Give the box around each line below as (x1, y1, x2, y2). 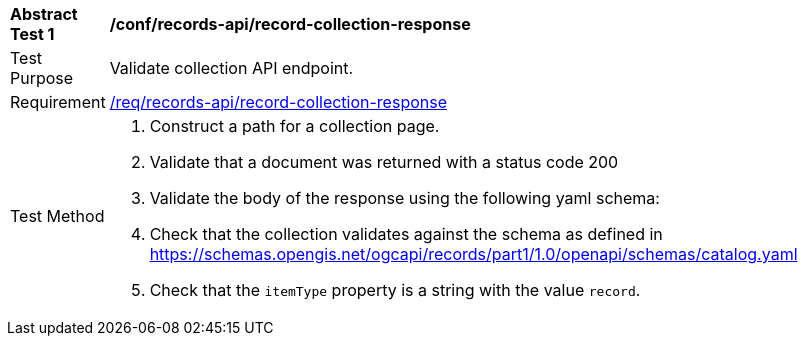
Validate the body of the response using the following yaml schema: (149, 188, 660, 208)
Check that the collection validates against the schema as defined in (149, 224, 663, 244)
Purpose (10, 68, 74, 88)
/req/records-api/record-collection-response (109, 92, 448, 112)
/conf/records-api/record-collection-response (109, 14, 471, 34)
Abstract (10, 4, 78, 24)
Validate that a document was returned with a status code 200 (149, 152, 619, 172)
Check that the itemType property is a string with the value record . (149, 280, 641, 300)
